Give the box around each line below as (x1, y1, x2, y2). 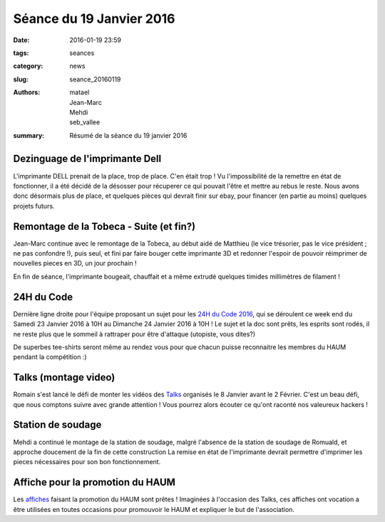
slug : (13, 75, 29, 84)
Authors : (13, 88, 41, 96)
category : (13, 61, 43, 71)
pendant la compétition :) (13, 353, 87, 361)
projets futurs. (13, 201, 55, 210)
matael (69, 88, 90, 96)
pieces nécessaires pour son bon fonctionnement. (13, 458, 161, 466)
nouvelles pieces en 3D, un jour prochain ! (13, 259, 137, 268)
